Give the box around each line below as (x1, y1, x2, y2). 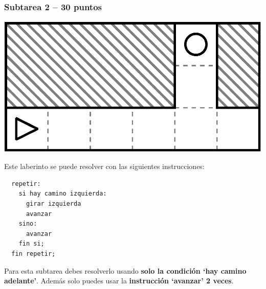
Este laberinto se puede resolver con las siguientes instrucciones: (4, 161, 205, 172)
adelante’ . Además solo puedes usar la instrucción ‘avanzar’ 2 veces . (4, 275, 234, 286)
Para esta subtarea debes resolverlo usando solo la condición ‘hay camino (4, 265, 247, 276)
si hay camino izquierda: (18, 190, 107, 198)
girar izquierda (26, 200, 81, 208)
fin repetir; (11, 250, 56, 258)
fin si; (18, 240, 45, 248)
